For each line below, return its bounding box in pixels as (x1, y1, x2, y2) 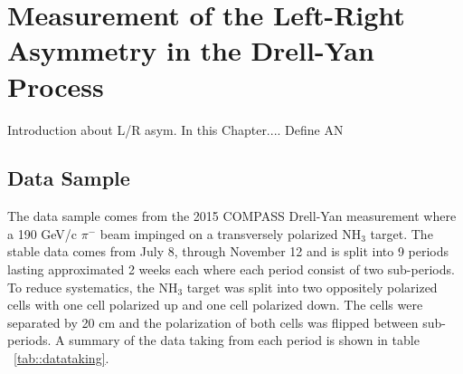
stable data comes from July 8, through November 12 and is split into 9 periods (7, 242, 449, 261)
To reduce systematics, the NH (7, 277, 178, 296)
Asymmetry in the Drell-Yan (7, 32, 374, 69)
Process (7, 67, 104, 104)
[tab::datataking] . (14, 349, 109, 368)
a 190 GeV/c (7, 224, 78, 243)
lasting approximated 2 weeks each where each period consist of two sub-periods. (7, 260, 455, 279)
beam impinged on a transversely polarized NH (99, 224, 362, 243)
